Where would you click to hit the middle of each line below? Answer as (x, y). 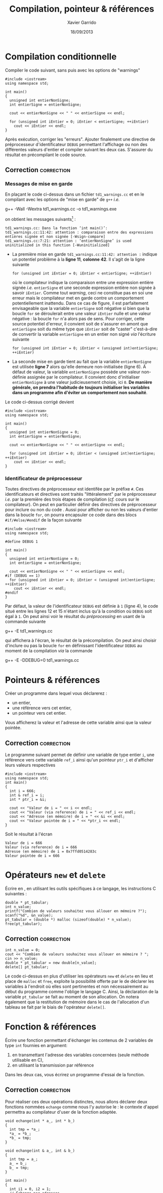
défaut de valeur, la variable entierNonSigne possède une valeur (76, 372)
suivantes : (16, 894)
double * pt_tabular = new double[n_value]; (51, 963)
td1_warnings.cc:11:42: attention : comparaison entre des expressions (79, 233)
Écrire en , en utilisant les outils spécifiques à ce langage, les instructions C (81, 888)
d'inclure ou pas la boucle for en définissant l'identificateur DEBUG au (74, 646)
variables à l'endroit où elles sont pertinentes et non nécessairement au (77, 986)
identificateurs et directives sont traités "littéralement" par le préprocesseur (81, 494)
